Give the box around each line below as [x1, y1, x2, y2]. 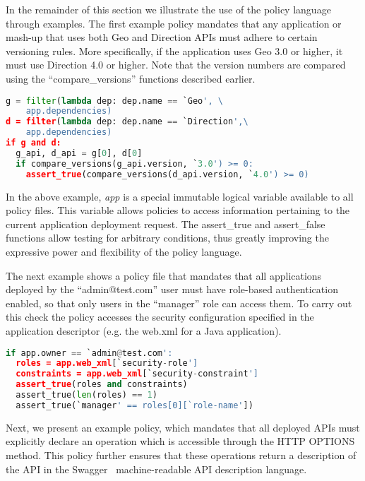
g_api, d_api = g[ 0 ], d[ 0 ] [16, 148, 143, 158]
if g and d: [6, 138, 61, 148]
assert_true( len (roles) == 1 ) [16, 390, 157, 400]
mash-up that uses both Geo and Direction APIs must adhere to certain [6, 30, 318, 44]
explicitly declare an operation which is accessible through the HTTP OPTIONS [6, 434, 355, 449]
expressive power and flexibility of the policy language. [6, 244, 242, 259]
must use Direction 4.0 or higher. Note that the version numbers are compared [6, 57, 346, 72]
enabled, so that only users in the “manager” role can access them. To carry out [6, 295, 352, 310]
